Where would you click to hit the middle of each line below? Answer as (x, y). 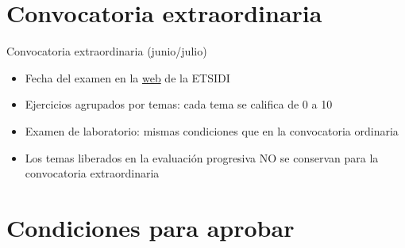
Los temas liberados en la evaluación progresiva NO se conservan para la (202, 157)
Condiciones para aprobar (150, 227)
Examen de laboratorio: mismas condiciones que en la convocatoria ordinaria (212, 130)
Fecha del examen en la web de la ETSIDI (127, 77)
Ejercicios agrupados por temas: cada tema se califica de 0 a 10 (179, 104)
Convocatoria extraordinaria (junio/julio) (107, 51)
